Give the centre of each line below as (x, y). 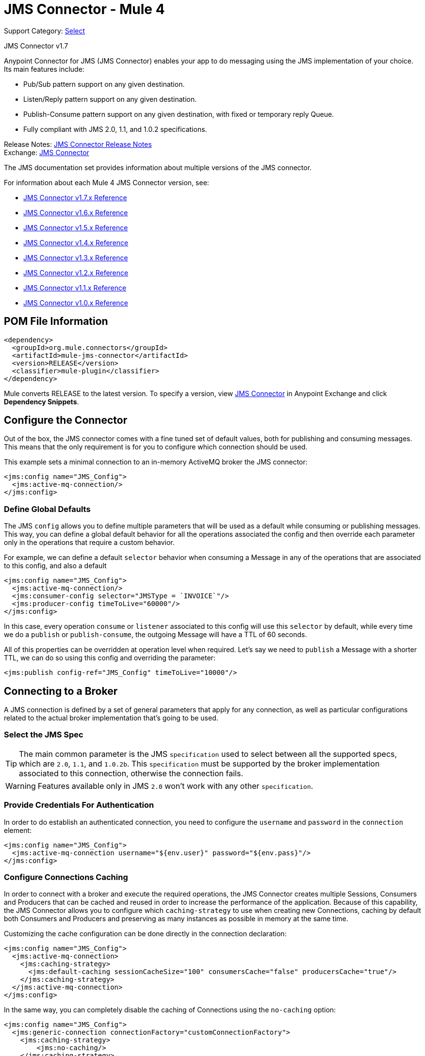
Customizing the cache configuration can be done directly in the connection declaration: (145, 934)
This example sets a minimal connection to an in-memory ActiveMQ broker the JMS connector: (156, 462)
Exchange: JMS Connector (47, 152)
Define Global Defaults (47, 509)
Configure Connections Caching (66, 877)
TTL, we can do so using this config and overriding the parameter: (110, 658)
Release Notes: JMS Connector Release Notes (78, 144)
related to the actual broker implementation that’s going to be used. (111, 718)
